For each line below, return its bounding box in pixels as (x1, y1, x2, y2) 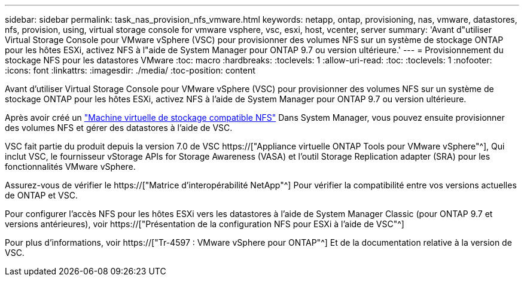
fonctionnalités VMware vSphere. (5, 161, 136, 172)
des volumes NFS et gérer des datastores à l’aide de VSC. (5, 123, 233, 133)
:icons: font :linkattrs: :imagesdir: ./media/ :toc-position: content (5, 65, 255, 75)
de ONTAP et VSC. (5, 190, 78, 200)
